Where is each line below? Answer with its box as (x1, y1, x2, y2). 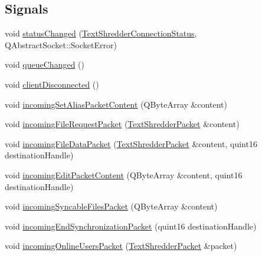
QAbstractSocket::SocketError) (5, 38, 117, 51)
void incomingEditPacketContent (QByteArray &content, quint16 (5, 168, 243, 181)
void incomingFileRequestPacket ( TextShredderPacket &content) (5, 118, 240, 130)
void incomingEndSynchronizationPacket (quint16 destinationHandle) (5, 220, 257, 232)
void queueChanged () (5, 58, 84, 71)
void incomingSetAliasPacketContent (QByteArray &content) (5, 98, 228, 110)
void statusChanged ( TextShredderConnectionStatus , (5, 27, 197, 39)
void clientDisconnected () (5, 78, 99, 90)
